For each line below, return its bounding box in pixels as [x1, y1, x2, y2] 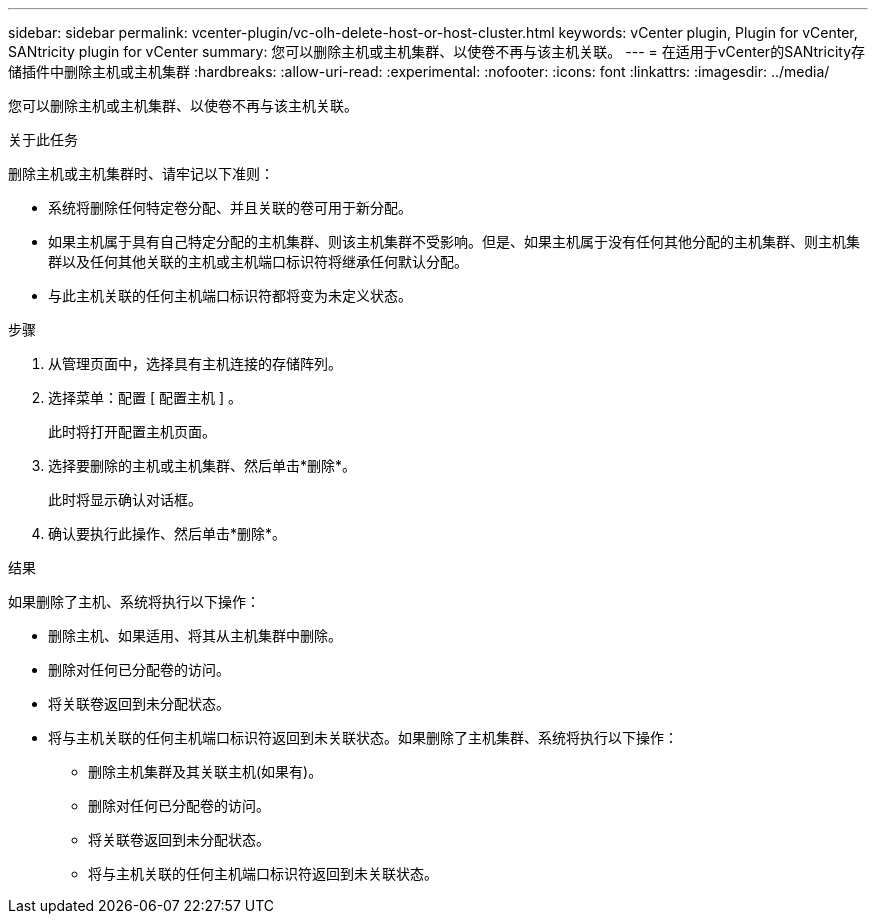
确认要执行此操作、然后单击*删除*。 [48, 525, 287, 542]
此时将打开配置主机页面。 [48, 423, 216, 440]
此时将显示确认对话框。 [48, 491, 202, 508]
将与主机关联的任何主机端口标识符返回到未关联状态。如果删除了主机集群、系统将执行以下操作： [48, 729, 678, 746]
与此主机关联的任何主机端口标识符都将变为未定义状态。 [48, 287, 412, 304]
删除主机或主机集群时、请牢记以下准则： [8, 165, 274, 182]
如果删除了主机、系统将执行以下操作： [8, 593, 260, 610]
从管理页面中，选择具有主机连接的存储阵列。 [48, 355, 342, 372]
